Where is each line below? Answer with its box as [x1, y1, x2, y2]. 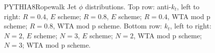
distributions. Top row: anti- [85, 1, 171, 11]
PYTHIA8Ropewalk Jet [4, 1, 77, 11]
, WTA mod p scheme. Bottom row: [53, 21, 162, 31]
